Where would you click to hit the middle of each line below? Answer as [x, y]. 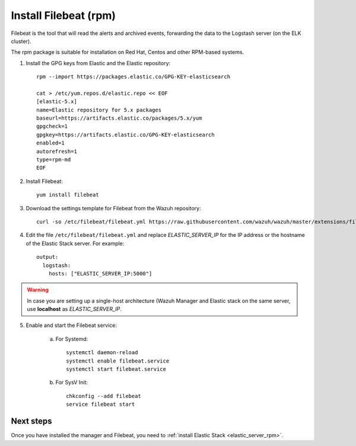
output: [47, 257]
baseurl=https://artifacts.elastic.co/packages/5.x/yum [119, 118]
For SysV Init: [72, 383]
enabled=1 [50, 143]
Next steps [31, 421]
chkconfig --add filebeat [104, 396]
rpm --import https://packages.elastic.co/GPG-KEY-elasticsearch [133, 77]
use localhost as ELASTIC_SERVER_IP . [74, 309]
